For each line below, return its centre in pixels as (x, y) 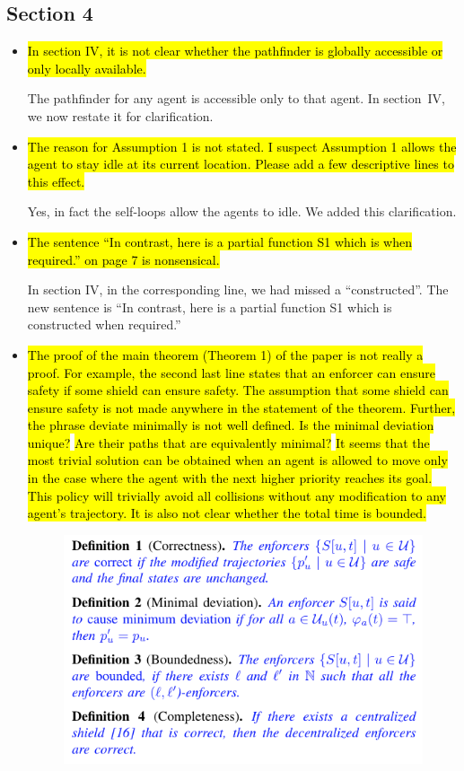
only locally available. (87, 68)
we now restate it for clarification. (120, 115)
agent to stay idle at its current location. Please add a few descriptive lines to (241, 164)
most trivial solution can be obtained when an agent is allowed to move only (237, 460)
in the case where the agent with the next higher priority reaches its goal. (230, 478)
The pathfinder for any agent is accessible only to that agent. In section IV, (236, 98)
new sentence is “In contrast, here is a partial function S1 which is (210, 307)
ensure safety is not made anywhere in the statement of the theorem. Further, (241, 407)
